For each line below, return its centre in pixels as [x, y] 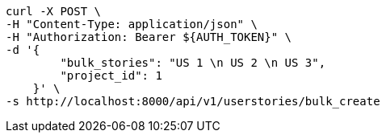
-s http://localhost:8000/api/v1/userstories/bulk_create [193, 101]
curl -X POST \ [54, 11]
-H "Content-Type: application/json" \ [132, 24]
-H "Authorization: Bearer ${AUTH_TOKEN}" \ [149, 37]
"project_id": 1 [111, 76]
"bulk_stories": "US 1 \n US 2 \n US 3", [193, 63]
